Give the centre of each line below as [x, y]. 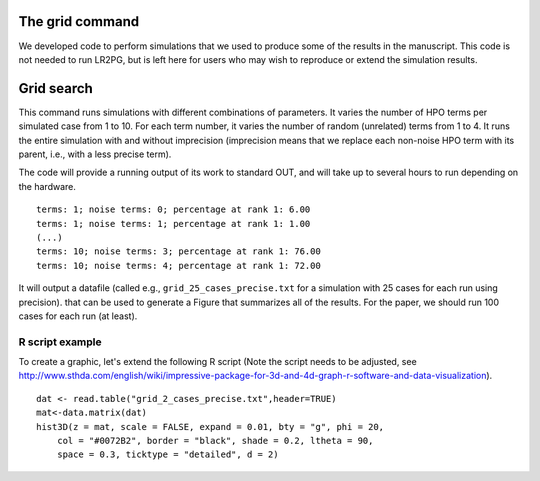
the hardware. [47, 186]
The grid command [79, 21]
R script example [60, 342]
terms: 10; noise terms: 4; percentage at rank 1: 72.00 [179, 265]
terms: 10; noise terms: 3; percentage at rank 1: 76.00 [179, 251]
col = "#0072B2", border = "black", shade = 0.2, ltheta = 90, [215, 440]
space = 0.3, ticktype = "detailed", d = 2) [167, 454]
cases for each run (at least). [78, 316]
